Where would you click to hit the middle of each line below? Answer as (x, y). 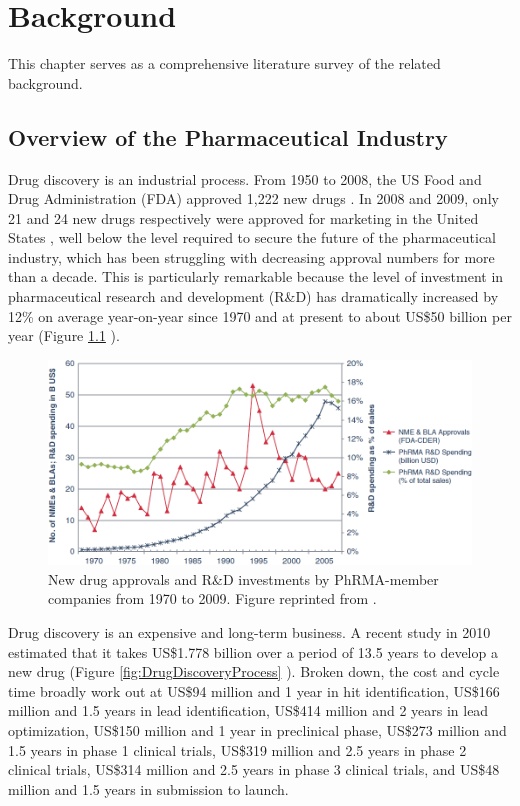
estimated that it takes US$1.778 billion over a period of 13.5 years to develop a (253, 651)
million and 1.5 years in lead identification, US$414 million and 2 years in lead (248, 710)
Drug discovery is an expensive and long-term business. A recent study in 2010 (249, 632)
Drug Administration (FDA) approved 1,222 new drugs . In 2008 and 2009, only (253, 198)
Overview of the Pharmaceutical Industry (228, 136)
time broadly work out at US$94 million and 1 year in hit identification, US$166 (254, 690)
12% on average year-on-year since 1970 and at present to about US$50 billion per (260, 315)
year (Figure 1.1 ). (64, 335)
